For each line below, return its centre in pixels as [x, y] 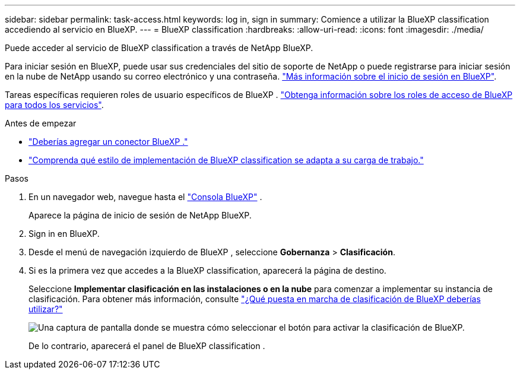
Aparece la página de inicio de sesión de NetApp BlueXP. [140, 215]
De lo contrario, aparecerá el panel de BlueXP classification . [147, 346]
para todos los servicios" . [54, 105]
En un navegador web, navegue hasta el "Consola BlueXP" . [145, 197]
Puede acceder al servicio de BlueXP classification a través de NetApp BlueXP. [159, 48]
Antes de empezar [41, 123]
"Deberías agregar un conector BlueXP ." [108, 142]
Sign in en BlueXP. [64, 234]
